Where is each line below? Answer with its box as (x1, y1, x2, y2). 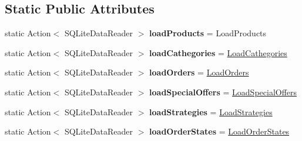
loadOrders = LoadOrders (149, 66, 249, 78)
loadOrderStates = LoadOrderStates (149, 125, 290, 137)
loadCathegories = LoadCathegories (149, 46, 287, 59)
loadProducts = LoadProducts (149, 27, 267, 39)
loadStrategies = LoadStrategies (149, 105, 273, 118)
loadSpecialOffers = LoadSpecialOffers (149, 85, 297, 98)
